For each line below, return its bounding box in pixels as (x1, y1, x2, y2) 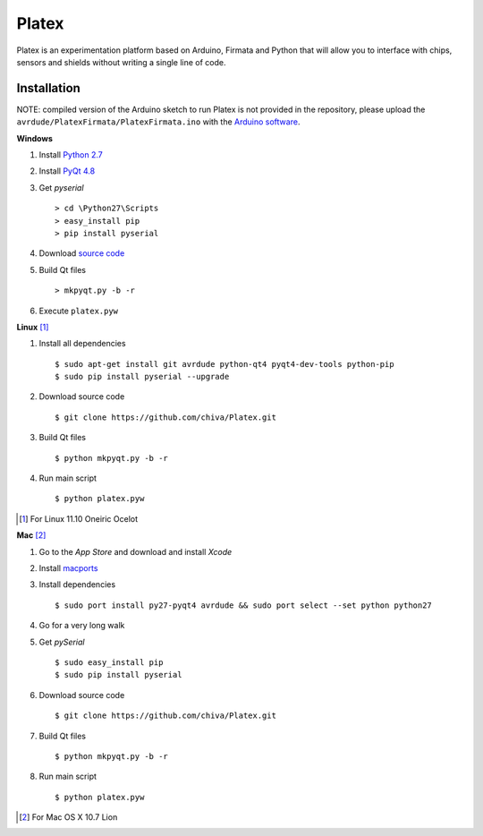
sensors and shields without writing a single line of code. (16, 56, 227, 67)
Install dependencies (38, 579, 116, 590)
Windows (16, 132, 53, 143)
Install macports (38, 563, 98, 573)
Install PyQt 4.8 (38, 166, 96, 176)
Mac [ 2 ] (16, 530, 47, 541)
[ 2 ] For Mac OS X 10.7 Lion (19, 812, 118, 823)
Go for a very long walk (38, 620, 125, 631)
